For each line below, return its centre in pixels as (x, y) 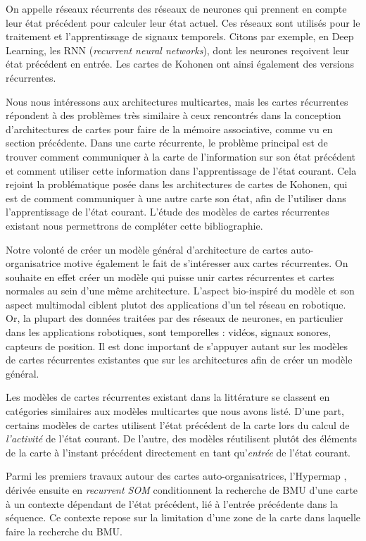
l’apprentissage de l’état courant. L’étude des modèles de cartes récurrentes (168, 212)
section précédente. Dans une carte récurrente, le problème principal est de (167, 143)
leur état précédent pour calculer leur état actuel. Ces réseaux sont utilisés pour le (183, 22)
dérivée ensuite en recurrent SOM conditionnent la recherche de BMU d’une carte (182, 490)
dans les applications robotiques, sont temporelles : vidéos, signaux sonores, (169, 332)
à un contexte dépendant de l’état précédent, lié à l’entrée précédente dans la (172, 503)
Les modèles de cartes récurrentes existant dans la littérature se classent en (168, 397)
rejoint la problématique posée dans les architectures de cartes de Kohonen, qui (177, 184)
